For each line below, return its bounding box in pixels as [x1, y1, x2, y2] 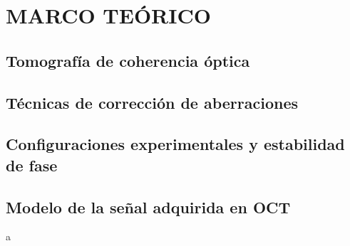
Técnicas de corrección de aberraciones [6, 91, 299, 113]
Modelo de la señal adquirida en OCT [6, 196, 291, 218]
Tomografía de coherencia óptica [6, 49, 250, 71]
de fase [6, 154, 58, 176]
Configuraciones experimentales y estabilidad [6, 133, 345, 155]
